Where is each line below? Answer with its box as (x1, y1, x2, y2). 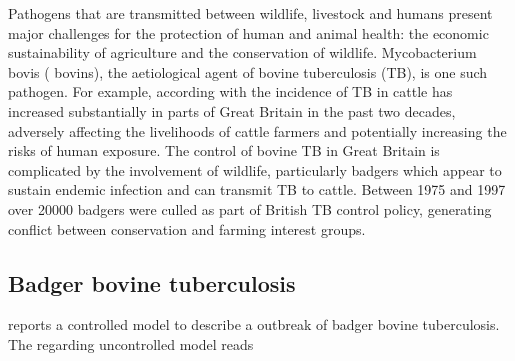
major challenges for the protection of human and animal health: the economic (8, 22, 489, 43)
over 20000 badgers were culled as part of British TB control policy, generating (8, 198, 492, 219)
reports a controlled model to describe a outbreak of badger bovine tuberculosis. (8, 314, 500, 335)
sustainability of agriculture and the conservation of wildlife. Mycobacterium (8, 42, 477, 63)
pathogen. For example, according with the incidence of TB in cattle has (8, 81, 453, 102)
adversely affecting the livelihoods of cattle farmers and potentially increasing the (8, 120, 507, 141)
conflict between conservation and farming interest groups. (8, 218, 366, 239)
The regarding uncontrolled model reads (8, 333, 254, 354)
